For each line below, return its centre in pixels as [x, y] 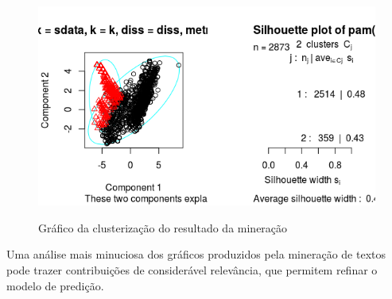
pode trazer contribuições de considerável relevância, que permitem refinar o [192, 270]
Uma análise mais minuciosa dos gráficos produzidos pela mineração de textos [196, 254]
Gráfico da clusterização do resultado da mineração [163, 227]
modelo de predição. [55, 285]
